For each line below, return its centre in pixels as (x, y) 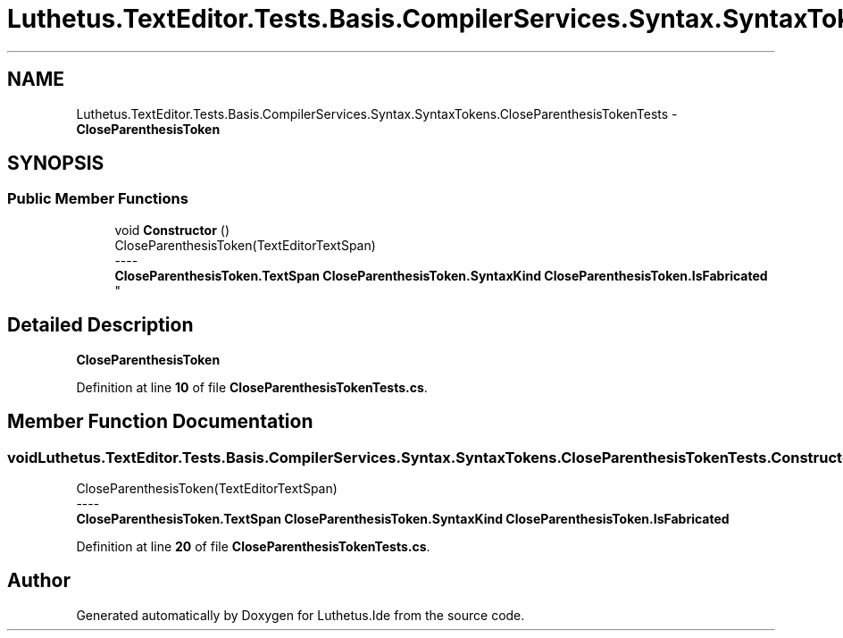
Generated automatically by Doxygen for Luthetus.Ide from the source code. (300, 615)
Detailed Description (100, 325)
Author (39, 581)
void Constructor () (172, 230)
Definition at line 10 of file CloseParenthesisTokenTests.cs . (252, 387)
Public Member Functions (98, 199)
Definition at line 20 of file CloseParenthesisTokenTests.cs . (253, 546)
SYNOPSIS (56, 164)
